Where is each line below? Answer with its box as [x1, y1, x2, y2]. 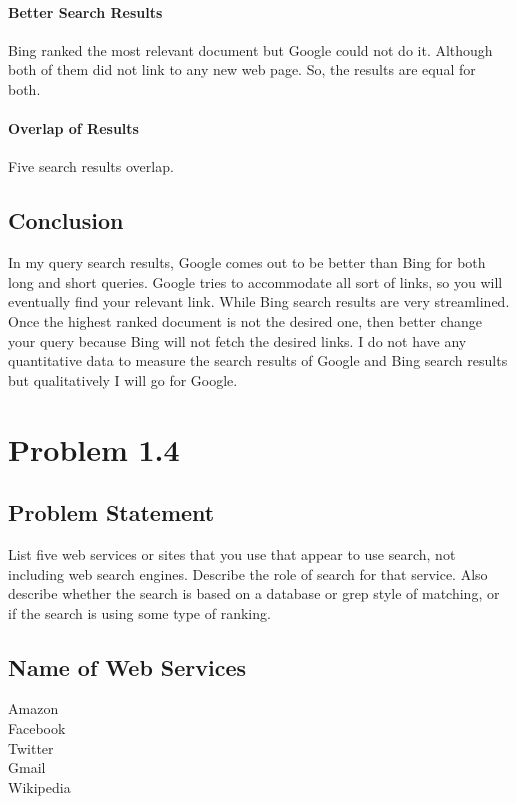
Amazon [8, 698, 59, 719]
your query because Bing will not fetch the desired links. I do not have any [8, 330, 467, 351]
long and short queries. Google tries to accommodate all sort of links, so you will [8, 271, 503, 292]
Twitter [8, 737, 54, 758]
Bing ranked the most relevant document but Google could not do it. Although [8, 39, 493, 60]
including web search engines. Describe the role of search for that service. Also [8, 563, 488, 584]
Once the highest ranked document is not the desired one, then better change [8, 310, 482, 331]
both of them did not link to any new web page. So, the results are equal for [8, 59, 476, 80]
